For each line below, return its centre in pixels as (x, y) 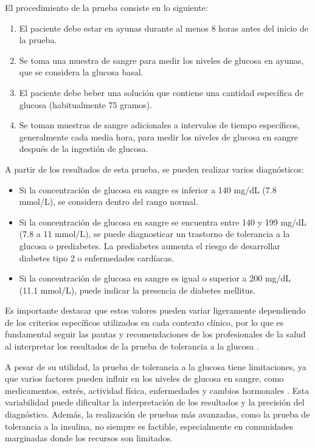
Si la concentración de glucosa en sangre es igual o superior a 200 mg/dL (155, 278)
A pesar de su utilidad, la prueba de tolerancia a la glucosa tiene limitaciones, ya (156, 366)
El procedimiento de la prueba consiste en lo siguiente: (106, 7)
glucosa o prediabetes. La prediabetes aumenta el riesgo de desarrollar (150, 245)
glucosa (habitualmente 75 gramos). (86, 104)
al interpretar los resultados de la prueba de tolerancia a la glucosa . (132, 346)
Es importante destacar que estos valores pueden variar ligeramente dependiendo (155, 310)
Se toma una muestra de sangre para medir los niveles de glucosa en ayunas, (161, 60)
